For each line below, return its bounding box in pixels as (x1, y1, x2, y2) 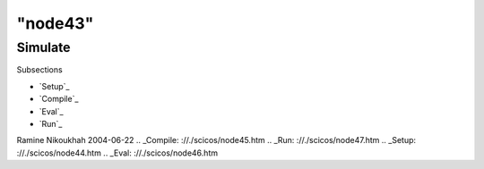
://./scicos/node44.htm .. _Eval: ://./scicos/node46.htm (16, 148, 219, 158)
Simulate (16, 39, 71, 55)
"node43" (16, 13, 94, 33)
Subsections (16, 64, 63, 75)
